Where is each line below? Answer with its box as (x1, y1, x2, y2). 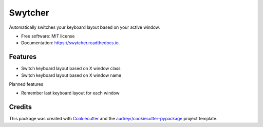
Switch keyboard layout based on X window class (21, 66, 121, 72)
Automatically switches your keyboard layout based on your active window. (9, 24, 160, 30)
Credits (9, 103, 32, 111)
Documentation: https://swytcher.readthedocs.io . (21, 40, 120, 46)
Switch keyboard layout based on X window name (21, 72, 122, 78)
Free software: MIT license (21, 33, 75, 39)
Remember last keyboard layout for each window (21, 90, 120, 96)
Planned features (9, 81, 43, 87)
